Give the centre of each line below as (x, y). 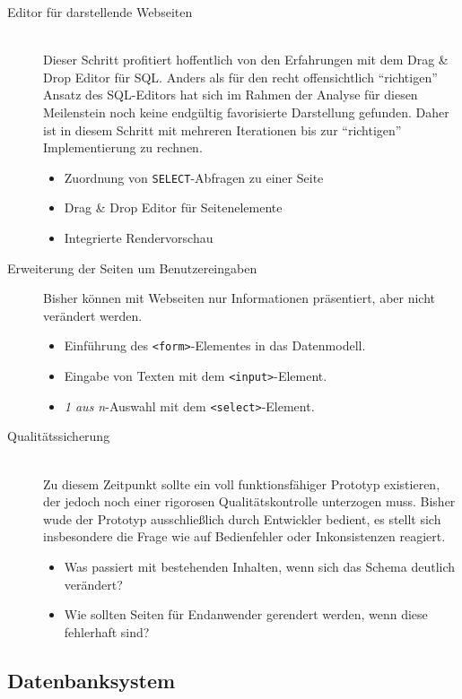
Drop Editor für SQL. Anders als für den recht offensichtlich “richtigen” (240, 77)
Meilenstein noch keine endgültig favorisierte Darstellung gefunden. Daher (246, 112)
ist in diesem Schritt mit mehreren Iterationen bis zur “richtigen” (222, 129)
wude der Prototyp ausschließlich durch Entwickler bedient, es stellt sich (242, 518)
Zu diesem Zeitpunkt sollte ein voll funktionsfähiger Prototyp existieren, (242, 483)
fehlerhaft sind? (107, 631)
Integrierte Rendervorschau (139, 237)
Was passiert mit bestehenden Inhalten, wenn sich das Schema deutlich (260, 566)
